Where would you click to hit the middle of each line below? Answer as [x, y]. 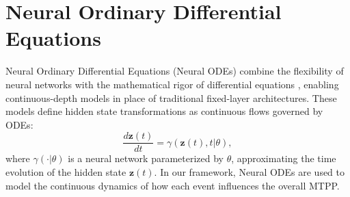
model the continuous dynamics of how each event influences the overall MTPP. [173, 185]
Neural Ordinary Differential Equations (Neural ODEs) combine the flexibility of [175, 71]
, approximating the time [284, 158]
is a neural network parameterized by [146, 158]
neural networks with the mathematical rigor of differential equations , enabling [172, 84]
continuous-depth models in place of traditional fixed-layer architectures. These [171, 97]
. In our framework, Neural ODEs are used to [250, 171]
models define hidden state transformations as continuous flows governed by [164, 111]
